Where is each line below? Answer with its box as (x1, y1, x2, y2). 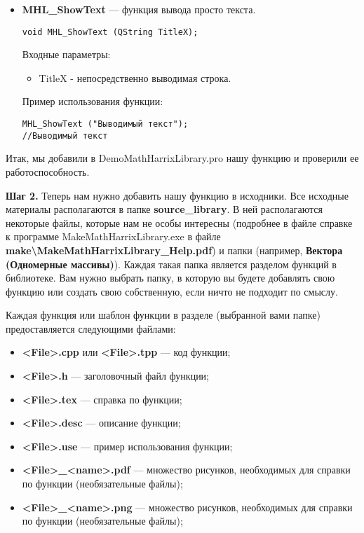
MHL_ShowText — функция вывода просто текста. (22, 2, 256, 16)
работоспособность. (6, 164, 90, 179)
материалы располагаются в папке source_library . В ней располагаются (6, 202, 323, 216)
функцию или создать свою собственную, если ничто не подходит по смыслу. (6, 284, 338, 298)
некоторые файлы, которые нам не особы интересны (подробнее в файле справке (6, 215, 353, 230)
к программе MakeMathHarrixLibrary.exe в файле (6, 229, 221, 244)
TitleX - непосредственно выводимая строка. (39, 70, 231, 85)
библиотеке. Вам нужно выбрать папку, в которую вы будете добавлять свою (6, 270, 335, 285)
